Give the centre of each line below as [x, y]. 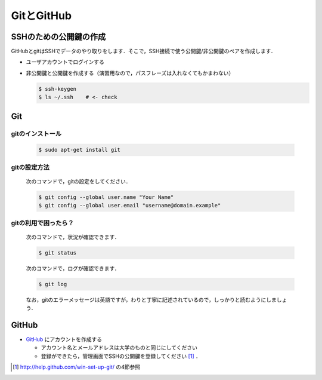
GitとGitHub [41, 16]
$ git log [53, 284]
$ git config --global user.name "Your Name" [106, 197]
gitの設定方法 [30, 167]
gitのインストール [36, 133]
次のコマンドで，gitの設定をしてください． [78, 181]
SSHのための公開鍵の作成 [58, 37]
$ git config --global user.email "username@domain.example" [130, 206]
